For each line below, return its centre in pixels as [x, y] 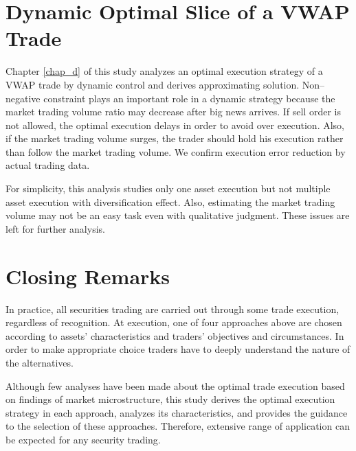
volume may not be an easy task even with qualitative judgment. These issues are [178, 215]
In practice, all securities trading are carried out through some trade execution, [173, 309]
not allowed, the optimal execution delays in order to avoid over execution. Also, [175, 125]
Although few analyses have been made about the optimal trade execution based [175, 385]
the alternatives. [40, 362]
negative [23, 98]
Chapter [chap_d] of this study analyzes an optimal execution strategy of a [164, 71]
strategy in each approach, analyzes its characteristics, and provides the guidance [177, 412]
